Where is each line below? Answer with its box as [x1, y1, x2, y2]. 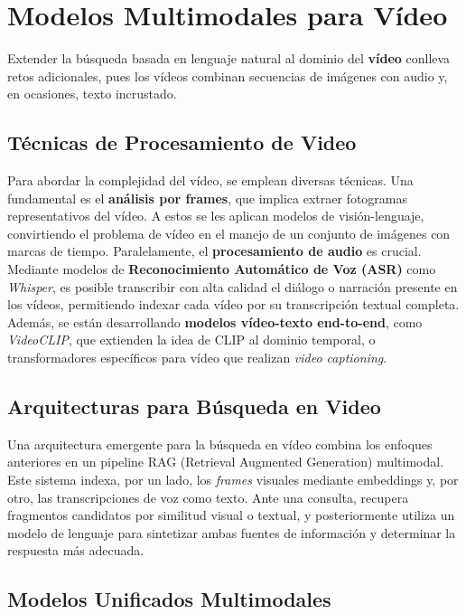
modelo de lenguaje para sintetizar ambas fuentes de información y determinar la [7, 523, 456, 542]
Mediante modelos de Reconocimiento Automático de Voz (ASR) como [7, 260, 436, 279]
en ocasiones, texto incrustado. [7, 84, 177, 103]
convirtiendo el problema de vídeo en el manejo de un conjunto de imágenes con [7, 223, 451, 242]
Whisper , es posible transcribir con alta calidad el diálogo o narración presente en [7, 277, 458, 296]
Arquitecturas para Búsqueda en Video [7, 392, 381, 420]
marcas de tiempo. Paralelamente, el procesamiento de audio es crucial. [7, 241, 422, 260]
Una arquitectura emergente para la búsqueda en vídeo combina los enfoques [7, 434, 433, 453]
